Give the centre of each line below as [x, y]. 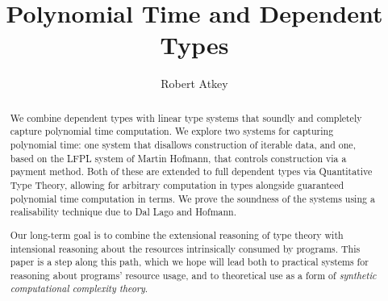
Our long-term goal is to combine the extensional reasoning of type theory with [177, 234]
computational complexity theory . [79, 288]
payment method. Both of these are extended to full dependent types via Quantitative [191, 171]
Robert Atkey [194, 84]
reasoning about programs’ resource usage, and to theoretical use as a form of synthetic [193, 275]
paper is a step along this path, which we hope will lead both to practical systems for [189, 262]
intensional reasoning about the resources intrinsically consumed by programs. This [185, 248]
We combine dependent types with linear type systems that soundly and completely [186, 117]
